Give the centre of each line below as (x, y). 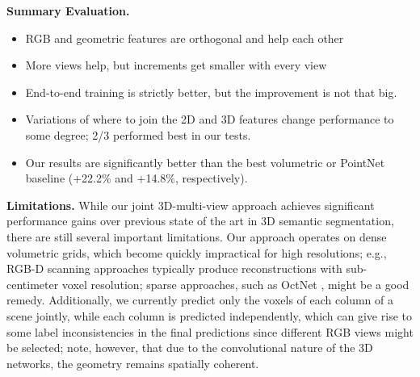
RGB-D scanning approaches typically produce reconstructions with (174, 268)
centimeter (33, 284)
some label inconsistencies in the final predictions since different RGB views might (210, 331)
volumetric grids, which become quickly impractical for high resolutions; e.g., (197, 252)
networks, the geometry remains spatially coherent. (133, 363)
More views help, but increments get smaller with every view (176, 65)
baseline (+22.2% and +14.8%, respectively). (136, 178)
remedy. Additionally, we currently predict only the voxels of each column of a (200, 300)
